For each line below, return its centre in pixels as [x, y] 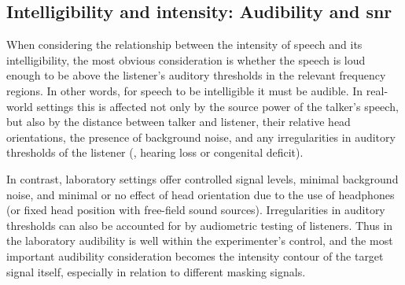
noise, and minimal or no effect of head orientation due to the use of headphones [201, 194]
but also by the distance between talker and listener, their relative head [179, 122]
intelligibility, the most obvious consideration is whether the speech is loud [186, 59]
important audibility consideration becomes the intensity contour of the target [195, 255]
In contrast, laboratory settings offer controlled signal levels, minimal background [202, 178]
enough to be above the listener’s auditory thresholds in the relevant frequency [196, 75]
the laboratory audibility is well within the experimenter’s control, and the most [200, 241]
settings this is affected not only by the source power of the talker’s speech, [217, 106]
